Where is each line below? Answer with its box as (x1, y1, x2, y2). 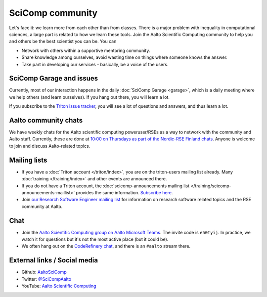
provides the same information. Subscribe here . (76, 189, 173, 195)
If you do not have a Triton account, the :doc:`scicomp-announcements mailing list (21, 183, 190, 189)
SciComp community (9, 7, 98, 18)
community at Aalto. (21, 203, 63, 210)
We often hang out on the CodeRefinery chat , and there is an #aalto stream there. (21, 243, 190, 249)
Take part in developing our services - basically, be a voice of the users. (21, 61, 169, 67)
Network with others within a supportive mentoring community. (21, 47, 150, 53)
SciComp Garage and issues (9, 74, 98, 83)
